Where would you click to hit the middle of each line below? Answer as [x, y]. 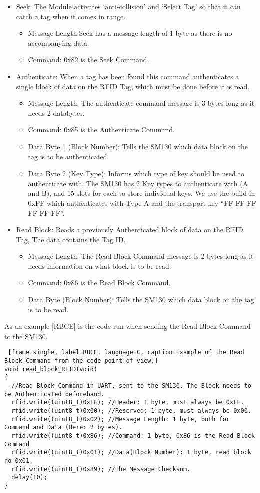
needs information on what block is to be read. [99, 266]
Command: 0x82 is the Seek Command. [88, 59]
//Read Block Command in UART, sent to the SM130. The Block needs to [131, 386]
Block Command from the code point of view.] [81, 361]
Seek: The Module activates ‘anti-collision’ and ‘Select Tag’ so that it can [128, 6]
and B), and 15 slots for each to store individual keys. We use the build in [142, 193]
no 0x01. [19, 461]
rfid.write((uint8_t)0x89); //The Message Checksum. [101, 469]
